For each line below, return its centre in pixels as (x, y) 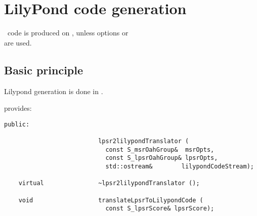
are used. (18, 42)
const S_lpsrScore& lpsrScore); (160, 209)
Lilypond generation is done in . (54, 91)
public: (17, 124)
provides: (18, 108)
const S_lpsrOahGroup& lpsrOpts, (162, 158)
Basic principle (44, 70)
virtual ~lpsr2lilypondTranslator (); (109, 183)
